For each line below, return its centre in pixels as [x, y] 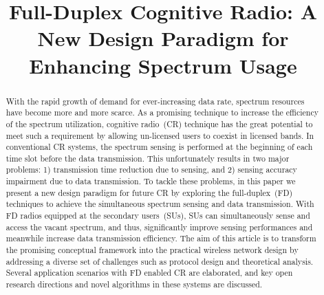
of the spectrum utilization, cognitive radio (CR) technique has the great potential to [159, 123]
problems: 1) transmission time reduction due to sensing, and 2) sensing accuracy [151, 170]
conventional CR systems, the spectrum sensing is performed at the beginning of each [159, 147]
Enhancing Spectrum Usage [163, 65]
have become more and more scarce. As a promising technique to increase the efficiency [162, 112]
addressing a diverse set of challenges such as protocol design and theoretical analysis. [160, 261]
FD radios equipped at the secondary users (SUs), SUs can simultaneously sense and [158, 216]
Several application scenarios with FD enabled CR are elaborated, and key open [149, 273]
